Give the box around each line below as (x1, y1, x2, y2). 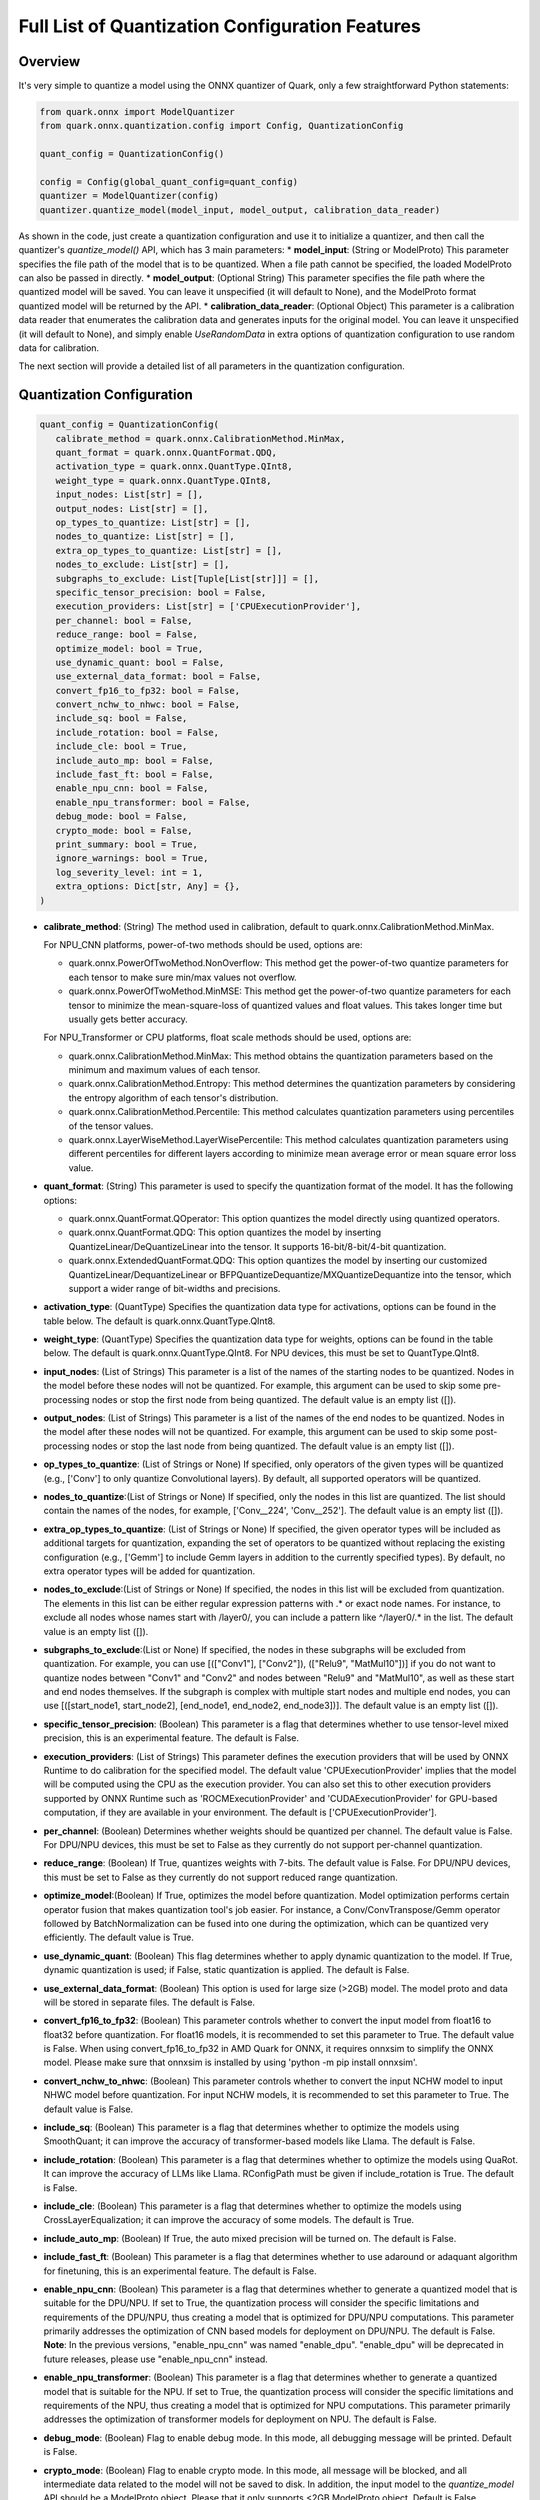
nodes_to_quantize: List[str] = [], (55, 531, 235, 542)
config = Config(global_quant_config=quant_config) (39, 176, 299, 187)
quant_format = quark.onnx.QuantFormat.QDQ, (55, 447, 277, 459)
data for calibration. (18, 341, 100, 354)
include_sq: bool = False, (55, 713, 188, 724)
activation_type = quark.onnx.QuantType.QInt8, (55, 461, 294, 472)
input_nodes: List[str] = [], (55, 489, 204, 500)
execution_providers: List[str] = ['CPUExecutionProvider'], (55, 601, 362, 612)
